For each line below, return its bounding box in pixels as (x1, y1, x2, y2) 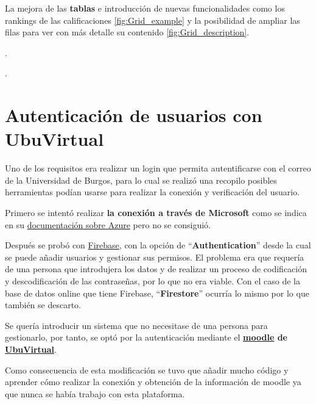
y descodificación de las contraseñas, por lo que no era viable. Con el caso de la (5, 275, 301, 287)
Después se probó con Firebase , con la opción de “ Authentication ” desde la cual (5, 239, 311, 251)
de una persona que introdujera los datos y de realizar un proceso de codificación (5, 262, 307, 275)
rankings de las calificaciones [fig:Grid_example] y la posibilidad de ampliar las (5, 13, 300, 26)
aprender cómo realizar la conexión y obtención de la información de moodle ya (5, 375, 301, 388)
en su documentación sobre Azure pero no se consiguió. (5, 218, 211, 231)
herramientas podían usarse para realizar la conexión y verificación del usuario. (5, 186, 300, 198)
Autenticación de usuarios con (5, 103, 262, 128)
